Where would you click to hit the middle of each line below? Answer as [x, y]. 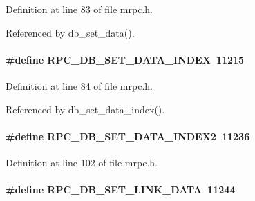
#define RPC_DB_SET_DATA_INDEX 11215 [125, 59]
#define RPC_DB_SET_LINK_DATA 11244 [121, 190]
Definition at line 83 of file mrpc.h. [79, 9]
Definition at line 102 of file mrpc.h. [82, 162]
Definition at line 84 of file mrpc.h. [79, 85]
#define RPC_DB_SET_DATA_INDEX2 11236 [128, 136]
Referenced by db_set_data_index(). [85, 109]
